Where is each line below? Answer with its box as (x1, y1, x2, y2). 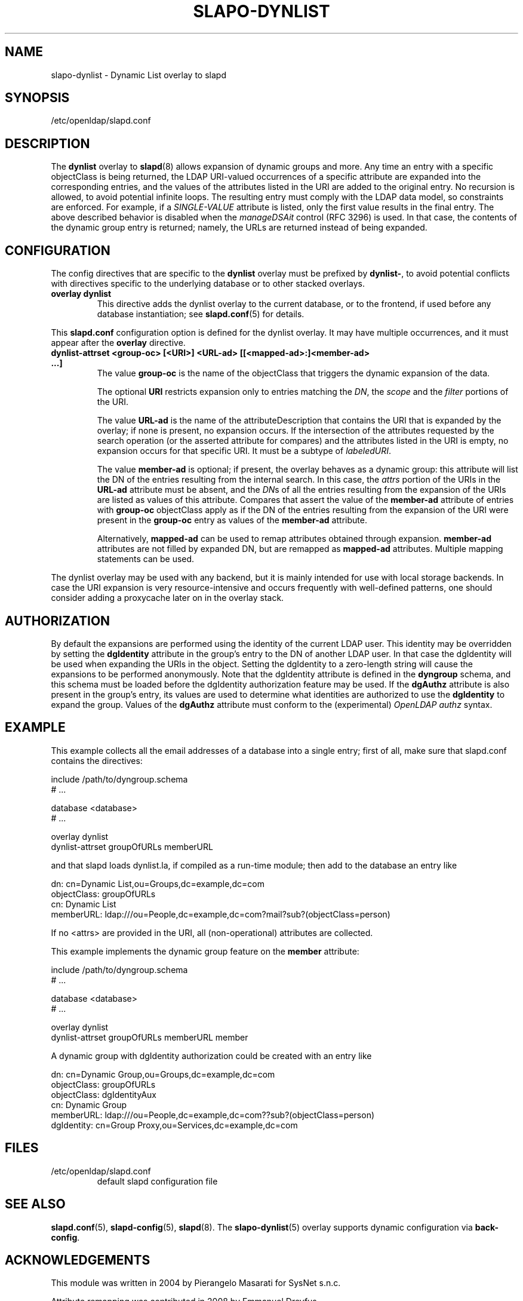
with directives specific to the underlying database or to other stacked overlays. (51, 278, 365, 289)
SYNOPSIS (5, 90, 70, 106)
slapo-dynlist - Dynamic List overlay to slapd (51, 69, 226, 80)
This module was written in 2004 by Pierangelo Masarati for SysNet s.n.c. (51, 1278, 341, 1288)
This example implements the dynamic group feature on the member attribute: (51, 946, 359, 956)
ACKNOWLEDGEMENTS (5, 1252, 150, 1268)
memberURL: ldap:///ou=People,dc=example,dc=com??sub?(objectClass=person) (51, 1109, 375, 1120)
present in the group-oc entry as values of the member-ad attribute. (97, 515, 367, 526)
